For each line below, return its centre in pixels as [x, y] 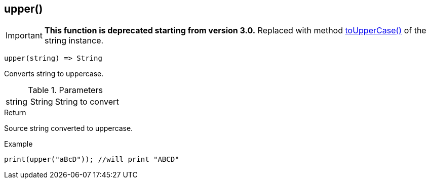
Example [18, 144]
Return [15, 113]
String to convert [87, 102]
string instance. [74, 41]
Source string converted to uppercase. [69, 128]
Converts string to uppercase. [54, 74]
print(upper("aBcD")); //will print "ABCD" [92, 159]
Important [24, 36]
